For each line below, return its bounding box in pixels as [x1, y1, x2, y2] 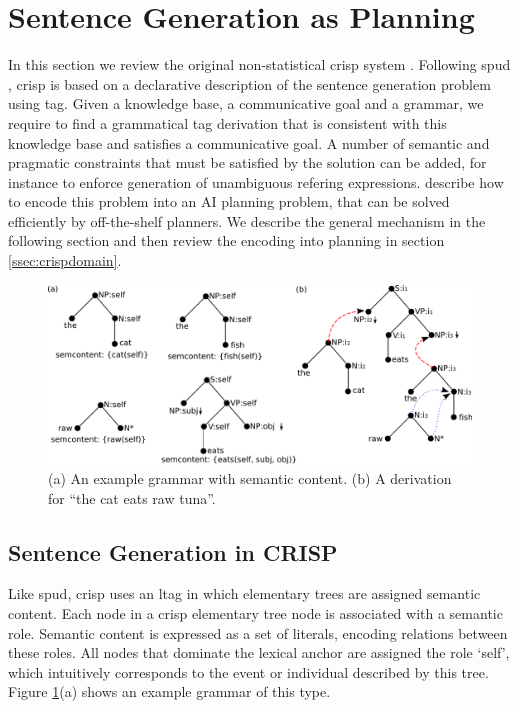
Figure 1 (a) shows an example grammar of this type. [8, 681, 331, 702]
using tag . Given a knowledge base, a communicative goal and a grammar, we [8, 93, 484, 114]
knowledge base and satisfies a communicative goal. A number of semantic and [8, 132, 490, 153]
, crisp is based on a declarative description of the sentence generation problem [8, 73, 491, 94]
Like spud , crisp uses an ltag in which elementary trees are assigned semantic [8, 583, 481, 604]
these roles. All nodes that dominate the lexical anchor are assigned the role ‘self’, [8, 642, 510, 663]
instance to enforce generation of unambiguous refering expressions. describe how [8, 171, 504, 192]
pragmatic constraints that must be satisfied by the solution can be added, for [8, 152, 487, 173]
